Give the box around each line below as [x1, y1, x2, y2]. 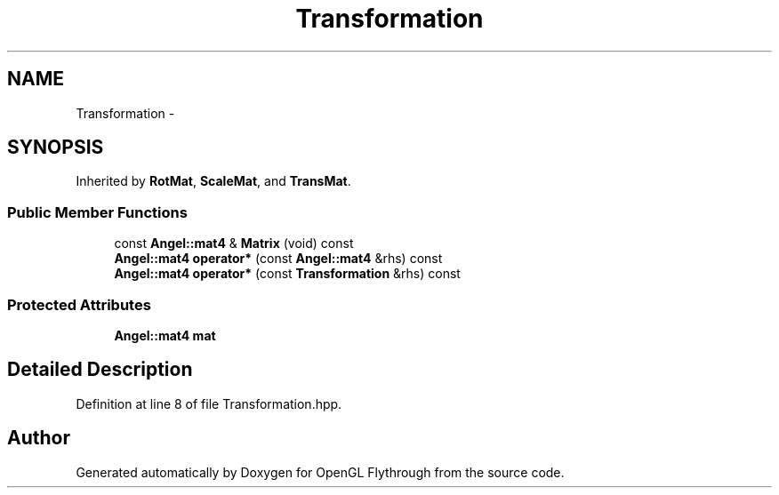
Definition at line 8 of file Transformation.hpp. [76, 395, 342, 411]
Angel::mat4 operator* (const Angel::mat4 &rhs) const [114, 251, 443, 267]
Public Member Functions [7, 203, 188, 221]
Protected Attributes [7, 295, 151, 314]
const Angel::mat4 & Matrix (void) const [114, 236, 354, 251]
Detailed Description [7, 358, 193, 381]
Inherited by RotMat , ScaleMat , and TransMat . [76, 173, 351, 189]
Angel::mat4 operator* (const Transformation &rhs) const [114, 266, 461, 282]
